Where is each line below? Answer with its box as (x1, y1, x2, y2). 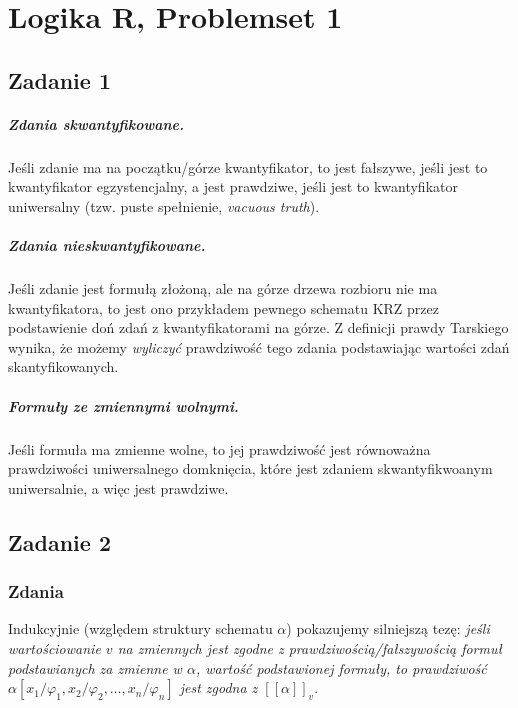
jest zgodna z (179, 677, 258, 698)
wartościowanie (8, 637, 101, 658)
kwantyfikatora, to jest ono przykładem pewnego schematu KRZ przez (8, 297, 439, 318)
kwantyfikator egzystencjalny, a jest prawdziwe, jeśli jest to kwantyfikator (8, 176, 458, 197)
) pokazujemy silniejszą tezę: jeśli (286, 618, 490, 639)
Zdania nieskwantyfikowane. (8, 235, 206, 256)
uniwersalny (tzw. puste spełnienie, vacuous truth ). (8, 195, 320, 216)
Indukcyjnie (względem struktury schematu (8, 618, 273, 639)
